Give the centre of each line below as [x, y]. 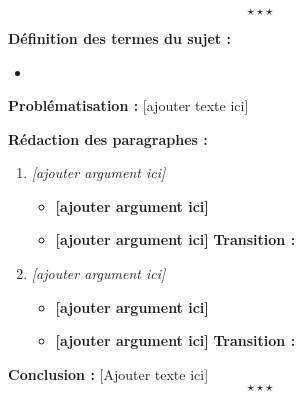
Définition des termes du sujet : [119, 37]
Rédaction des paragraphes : [108, 138]
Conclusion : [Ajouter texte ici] [108, 373]
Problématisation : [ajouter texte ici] [128, 105]
